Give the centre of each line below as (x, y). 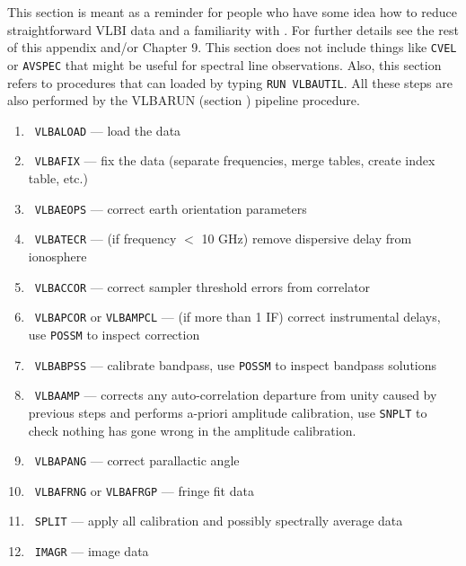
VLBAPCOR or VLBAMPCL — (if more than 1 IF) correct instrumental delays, (237, 317)
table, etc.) (58, 178)
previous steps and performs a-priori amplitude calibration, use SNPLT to (228, 412)
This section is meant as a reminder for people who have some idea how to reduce (232, 12)
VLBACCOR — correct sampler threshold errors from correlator (202, 286)
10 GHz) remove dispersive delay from (307, 239)
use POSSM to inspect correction (114, 334)
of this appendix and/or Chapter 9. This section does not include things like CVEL (232, 47)
